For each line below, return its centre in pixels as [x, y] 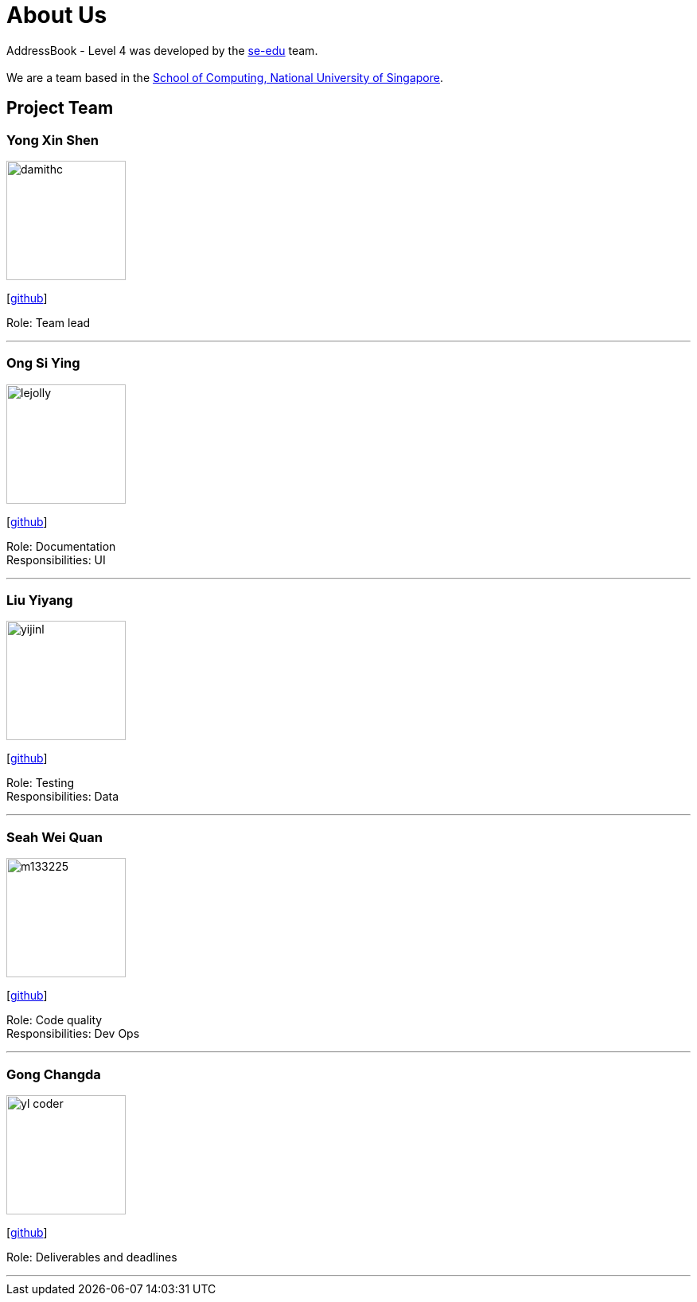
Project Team [60, 108]
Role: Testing [41, 783]
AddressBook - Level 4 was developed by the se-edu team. [162, 50]
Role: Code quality [55, 1020]
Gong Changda [54, 1074]
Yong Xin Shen [53, 140]
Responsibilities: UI [56, 559]
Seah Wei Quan [55, 837]
